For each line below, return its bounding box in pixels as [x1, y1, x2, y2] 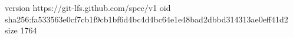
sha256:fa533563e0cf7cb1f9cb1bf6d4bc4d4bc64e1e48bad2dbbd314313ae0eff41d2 [5, 13, 288, 25]
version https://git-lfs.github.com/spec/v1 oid [5, 2, 171, 13]
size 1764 [5, 24, 37, 36]
